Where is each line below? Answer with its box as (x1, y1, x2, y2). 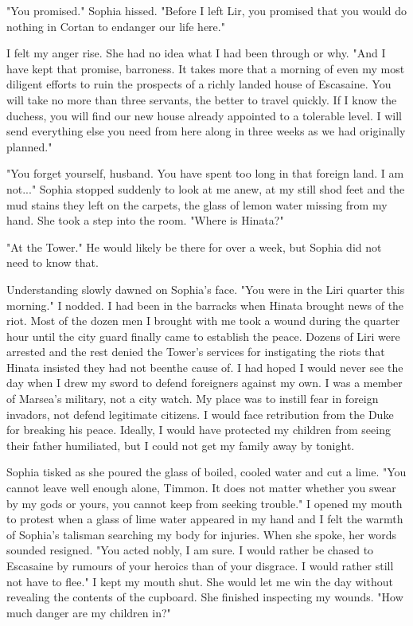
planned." (6, 138, 53, 155)
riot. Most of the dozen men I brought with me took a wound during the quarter (6, 312, 400, 329)
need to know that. (6, 254, 99, 271)
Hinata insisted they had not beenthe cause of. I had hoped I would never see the (6, 358, 403, 375)
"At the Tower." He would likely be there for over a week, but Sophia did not (6, 238, 382, 255)
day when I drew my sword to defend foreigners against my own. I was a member (6, 374, 403, 391)
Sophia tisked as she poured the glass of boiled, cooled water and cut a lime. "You (6, 464, 407, 480)
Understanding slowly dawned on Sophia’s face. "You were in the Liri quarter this (6, 280, 405, 297)
